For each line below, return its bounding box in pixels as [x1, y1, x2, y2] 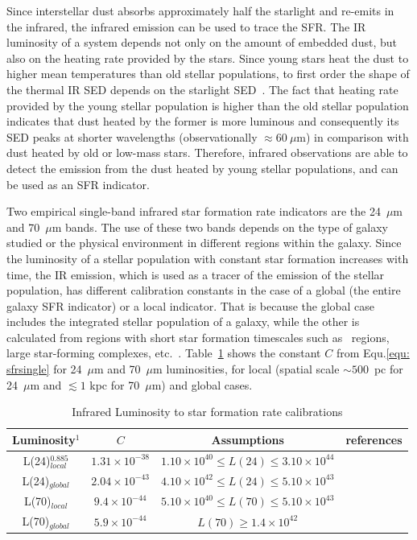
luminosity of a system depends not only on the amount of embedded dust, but [6, 34, 397, 51]
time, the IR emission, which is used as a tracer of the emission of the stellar [6, 266, 385, 282]
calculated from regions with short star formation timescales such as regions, [6, 328, 390, 345]
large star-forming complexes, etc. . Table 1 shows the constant [6, 344, 321, 361]
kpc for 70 [89, 376, 140, 393]
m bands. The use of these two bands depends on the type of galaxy [52, 218, 388, 235]
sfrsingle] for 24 [6, 361, 82, 377]
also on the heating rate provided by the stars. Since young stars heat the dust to [6, 49, 409, 66]
